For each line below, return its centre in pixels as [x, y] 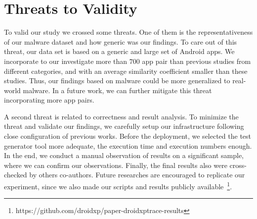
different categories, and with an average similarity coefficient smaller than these [126, 71]
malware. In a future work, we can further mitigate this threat [117, 90]
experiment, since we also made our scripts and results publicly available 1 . [118, 186]
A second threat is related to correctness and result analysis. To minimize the [121, 116]
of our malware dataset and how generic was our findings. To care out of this [121, 41]
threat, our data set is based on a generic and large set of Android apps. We [119, 51]
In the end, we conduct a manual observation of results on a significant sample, [124, 155]
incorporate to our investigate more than [66, 61]
